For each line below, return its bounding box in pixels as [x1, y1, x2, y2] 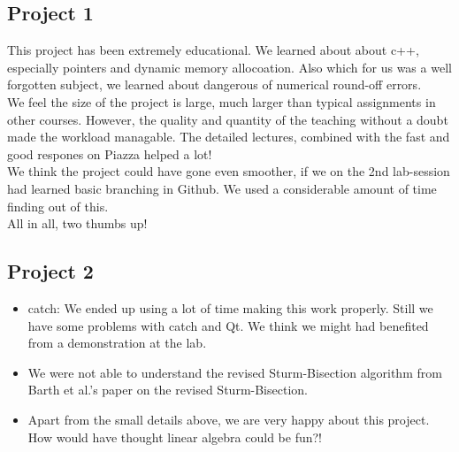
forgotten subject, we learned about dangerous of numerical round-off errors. [7, 75, 422, 94]
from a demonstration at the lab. [27, 333, 207, 352]
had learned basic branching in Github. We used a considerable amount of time [7, 179, 437, 197]
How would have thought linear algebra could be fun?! [27, 427, 323, 446]
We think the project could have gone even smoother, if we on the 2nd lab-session [7, 162, 450, 180]
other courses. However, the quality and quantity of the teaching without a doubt [7, 110, 448, 128]
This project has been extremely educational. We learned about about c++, [7, 41, 419, 59]
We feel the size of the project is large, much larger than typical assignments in [7, 92, 436, 111]
